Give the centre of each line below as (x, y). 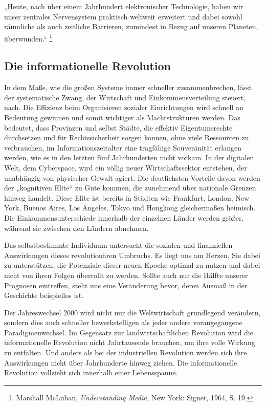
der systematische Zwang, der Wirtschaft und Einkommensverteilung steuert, (125, 97)
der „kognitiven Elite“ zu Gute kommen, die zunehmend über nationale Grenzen (130, 188)
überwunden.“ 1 (28, 37)
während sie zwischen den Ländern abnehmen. (76, 228)
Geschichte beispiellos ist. (44, 295)
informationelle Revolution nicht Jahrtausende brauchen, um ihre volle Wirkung (130, 342)
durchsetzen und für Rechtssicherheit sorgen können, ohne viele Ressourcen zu (127, 137)
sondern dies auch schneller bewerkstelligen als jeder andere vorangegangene (123, 322)
